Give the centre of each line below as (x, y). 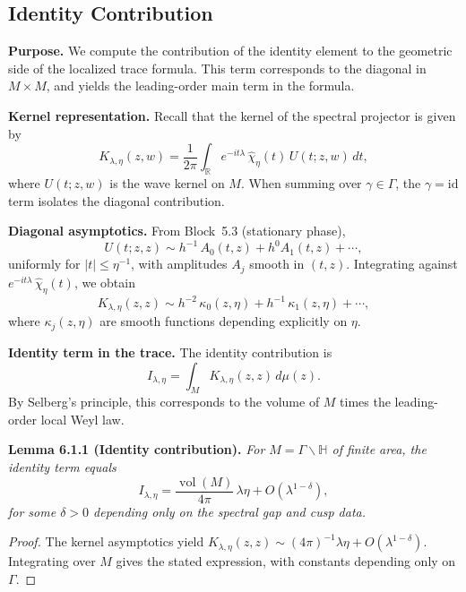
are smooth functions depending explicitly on (224, 321)
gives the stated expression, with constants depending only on (286, 561)
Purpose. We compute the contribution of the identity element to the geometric (230, 51)
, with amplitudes (179, 264)
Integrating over (52, 561)
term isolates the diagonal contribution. (116, 200)
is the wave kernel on (167, 182)
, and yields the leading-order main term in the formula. (200, 86)
